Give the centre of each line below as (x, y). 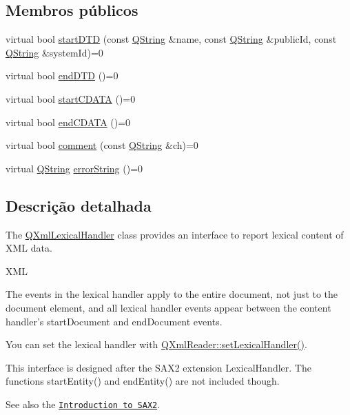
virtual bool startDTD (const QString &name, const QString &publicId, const (171, 39)
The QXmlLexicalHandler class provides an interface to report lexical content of (175, 234)
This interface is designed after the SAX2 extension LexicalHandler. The (158, 367)
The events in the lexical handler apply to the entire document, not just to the (172, 294)
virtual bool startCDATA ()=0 (71, 98)
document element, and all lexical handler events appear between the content (168, 307)
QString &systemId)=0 (54, 52)
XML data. (29, 248)
